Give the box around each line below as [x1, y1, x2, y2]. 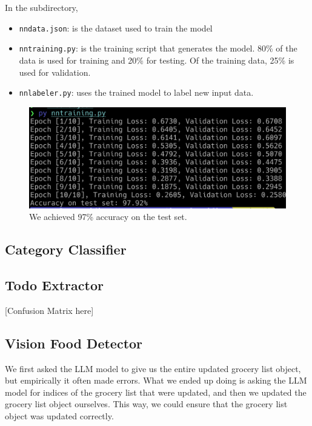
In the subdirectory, [5, 1, 78, 13]
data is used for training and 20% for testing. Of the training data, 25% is [19, 53, 294, 66]
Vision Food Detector [5, 333, 143, 352]
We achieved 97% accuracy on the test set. [29, 210, 187, 223]
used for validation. [19, 65, 91, 78]
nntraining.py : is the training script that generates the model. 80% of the [19, 42, 297, 55]
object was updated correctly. [5, 409, 114, 422]
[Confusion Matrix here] [5, 304, 94, 316]
